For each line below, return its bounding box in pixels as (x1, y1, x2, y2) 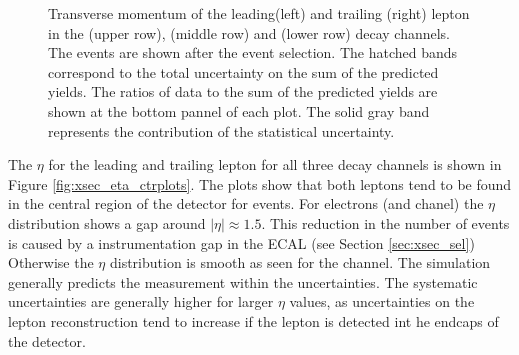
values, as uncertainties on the (289, 291, 475, 312)
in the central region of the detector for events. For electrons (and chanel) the (8, 193, 484, 214)
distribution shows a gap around (8, 212, 206, 233)
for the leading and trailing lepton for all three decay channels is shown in (48, 154, 502, 175)
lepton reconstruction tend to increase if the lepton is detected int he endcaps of (8, 310, 499, 331)
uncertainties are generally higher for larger (8, 291, 274, 312)
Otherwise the (8, 252, 94, 273)
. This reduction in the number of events (261, 212, 510, 233)
